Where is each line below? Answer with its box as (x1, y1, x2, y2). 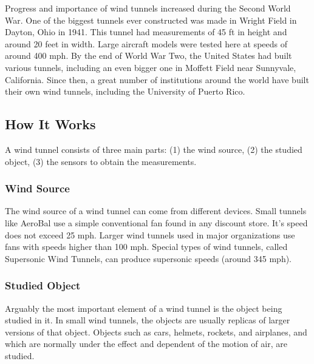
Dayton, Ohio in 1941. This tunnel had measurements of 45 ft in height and (5, 25, 287, 38)
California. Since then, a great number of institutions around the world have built (5, 73, 309, 86)
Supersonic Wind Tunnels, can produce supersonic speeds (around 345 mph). (5, 252, 292, 265)
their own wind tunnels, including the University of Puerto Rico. (5, 85, 245, 98)
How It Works (5, 115, 96, 133)
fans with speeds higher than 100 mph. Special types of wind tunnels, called (5, 240, 288, 253)
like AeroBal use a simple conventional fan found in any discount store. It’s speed (5, 216, 308, 229)
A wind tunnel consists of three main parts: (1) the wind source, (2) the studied (5, 143, 302, 155)
